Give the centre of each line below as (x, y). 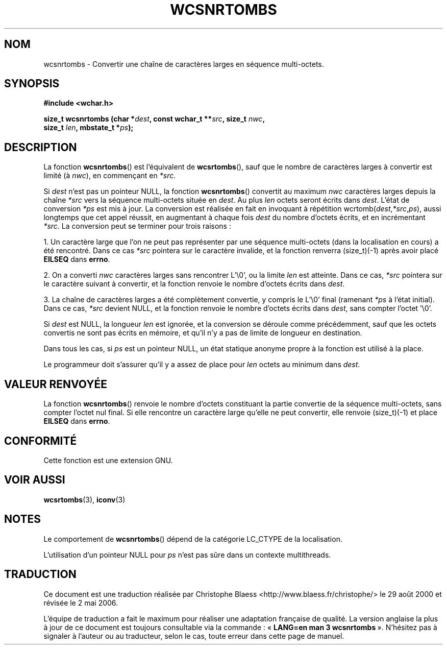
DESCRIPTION (41, 147)
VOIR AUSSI (35, 480)
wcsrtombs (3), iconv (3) (84, 499)
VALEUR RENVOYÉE (56, 384)
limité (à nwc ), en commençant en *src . (110, 176)
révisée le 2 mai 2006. (81, 603)
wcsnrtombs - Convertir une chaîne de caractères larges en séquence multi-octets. (184, 64)
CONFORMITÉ (41, 441)
